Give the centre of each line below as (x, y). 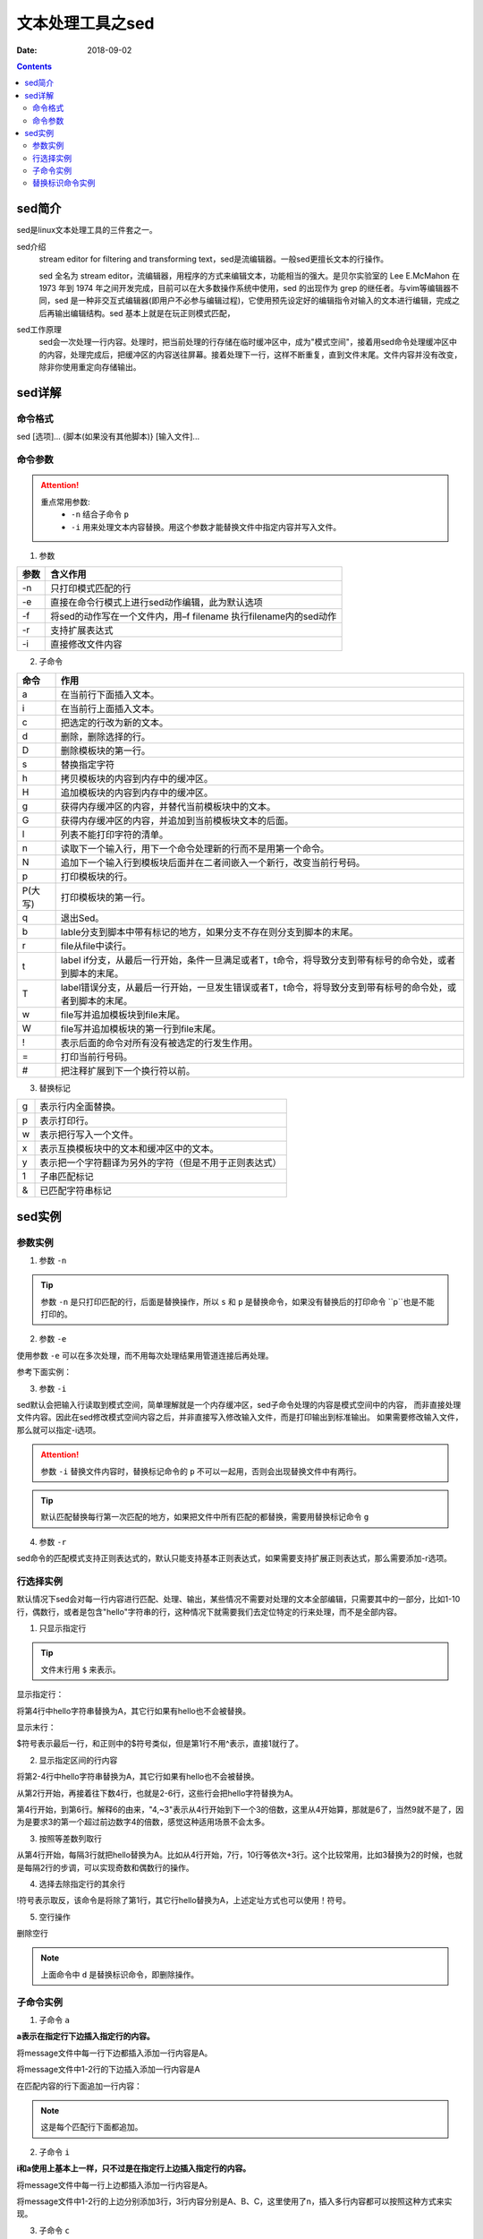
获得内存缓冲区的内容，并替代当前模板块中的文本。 (168, 806)
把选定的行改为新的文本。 (114, 723)
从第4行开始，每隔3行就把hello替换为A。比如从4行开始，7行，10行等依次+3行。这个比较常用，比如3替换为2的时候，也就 (240, 1855)
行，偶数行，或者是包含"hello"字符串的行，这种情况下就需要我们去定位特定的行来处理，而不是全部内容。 (209, 1611)
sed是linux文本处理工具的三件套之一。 (87, 230)
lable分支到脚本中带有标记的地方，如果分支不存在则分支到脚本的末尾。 (209, 931)
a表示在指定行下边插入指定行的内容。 (86, 2037)
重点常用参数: (66, 502)
